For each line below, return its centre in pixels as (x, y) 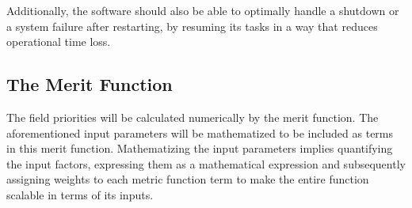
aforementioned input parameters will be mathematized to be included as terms (200, 132)
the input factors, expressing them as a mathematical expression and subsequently (206, 163)
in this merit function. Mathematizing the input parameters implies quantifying (200, 148)
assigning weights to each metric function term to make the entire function (188, 179)
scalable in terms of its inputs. (80, 194)
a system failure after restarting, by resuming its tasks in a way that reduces (192, 26)
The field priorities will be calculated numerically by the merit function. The (193, 117)
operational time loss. (59, 42)
